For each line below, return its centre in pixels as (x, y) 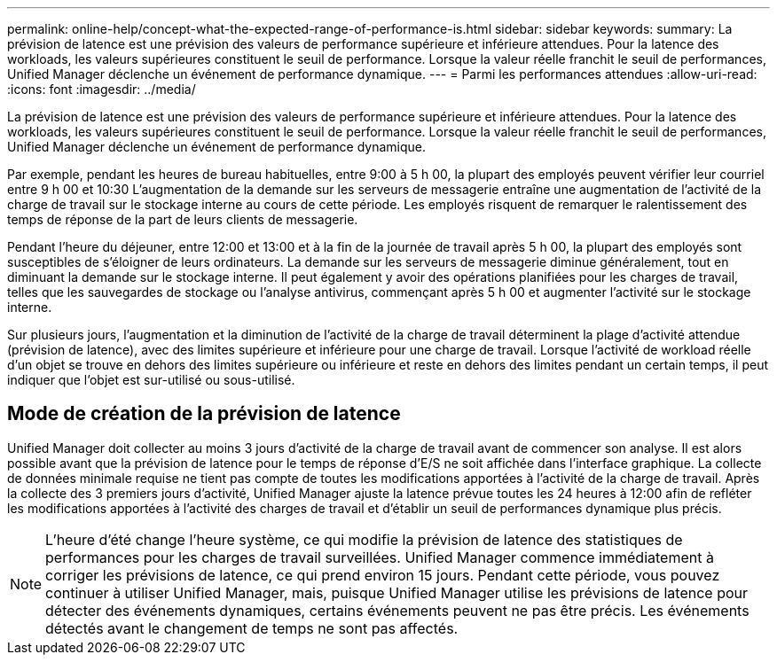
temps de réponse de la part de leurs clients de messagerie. (183, 219)
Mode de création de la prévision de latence (204, 414)
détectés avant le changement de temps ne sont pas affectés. (252, 628)
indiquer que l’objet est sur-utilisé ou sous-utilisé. (151, 380)
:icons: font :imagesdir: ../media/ (102, 89)
